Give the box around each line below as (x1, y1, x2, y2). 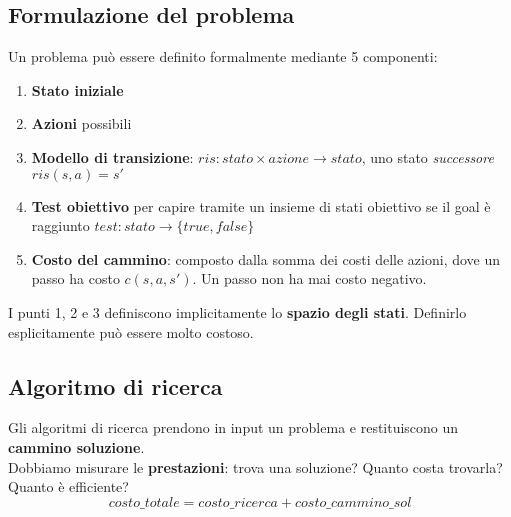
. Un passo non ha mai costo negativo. (192, 268, 427, 289)
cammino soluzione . (8, 436, 145, 457)
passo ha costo (31, 268, 120, 289)
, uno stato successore (361, 146, 494, 167)
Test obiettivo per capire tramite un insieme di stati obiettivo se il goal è (31, 195, 491, 216)
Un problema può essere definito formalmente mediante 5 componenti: (8, 46, 438, 67)
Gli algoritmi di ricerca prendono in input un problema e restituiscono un (8, 417, 459, 438)
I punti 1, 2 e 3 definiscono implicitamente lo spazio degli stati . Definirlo (8, 301, 467, 322)
